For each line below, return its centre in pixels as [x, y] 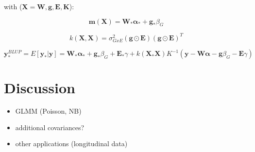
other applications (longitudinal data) [71, 144]
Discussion [40, 88]
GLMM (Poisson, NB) [48, 111]
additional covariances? [50, 127]
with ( [13, 6]
